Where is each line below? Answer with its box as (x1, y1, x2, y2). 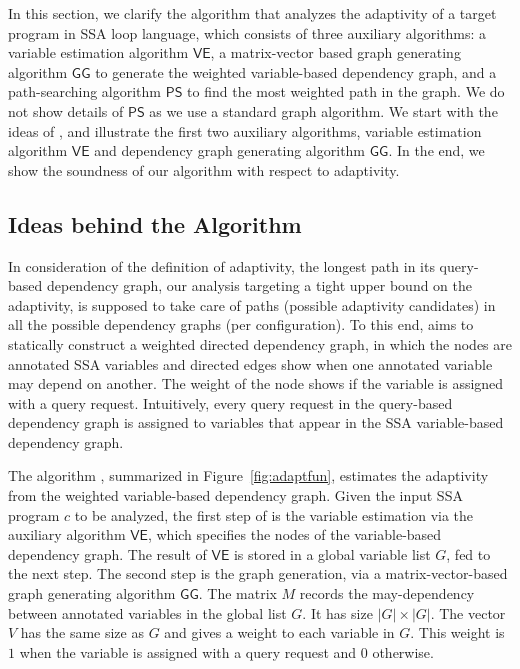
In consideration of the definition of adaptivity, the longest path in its (8, 255, 435, 276)
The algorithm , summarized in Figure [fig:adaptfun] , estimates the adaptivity (8, 465, 489, 486)
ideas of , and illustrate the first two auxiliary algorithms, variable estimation (8, 120, 482, 141)
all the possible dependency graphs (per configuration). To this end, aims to (8, 314, 474, 335)
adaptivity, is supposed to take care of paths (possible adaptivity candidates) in (8, 294, 496, 315)
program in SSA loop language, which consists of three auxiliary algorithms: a (8, 22, 487, 43)
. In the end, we (388, 140, 485, 161)
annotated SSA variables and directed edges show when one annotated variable (8, 353, 493, 374)
